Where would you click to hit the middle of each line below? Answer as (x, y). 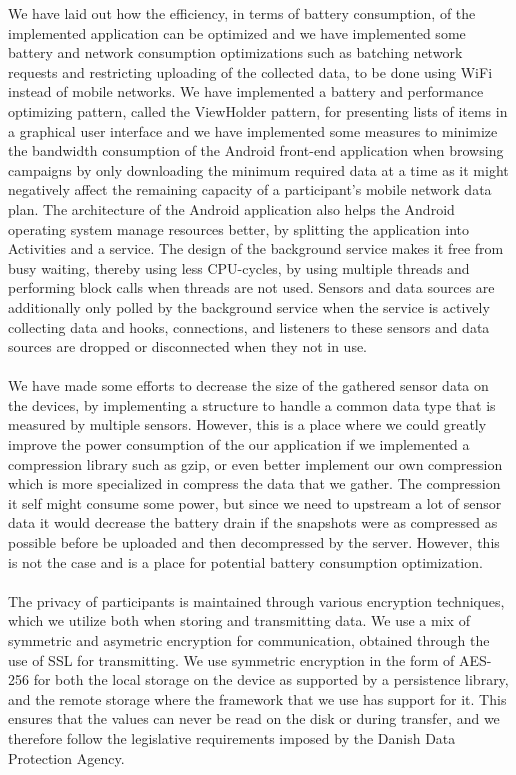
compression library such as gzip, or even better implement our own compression (255, 463)
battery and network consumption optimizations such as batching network (235, 52)
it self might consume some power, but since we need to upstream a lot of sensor (255, 502)
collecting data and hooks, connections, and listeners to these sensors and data (249, 326)
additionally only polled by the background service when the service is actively (249, 306)
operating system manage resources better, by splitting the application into (238, 228)
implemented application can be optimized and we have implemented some (237, 32)
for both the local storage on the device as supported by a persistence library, (271, 679)
